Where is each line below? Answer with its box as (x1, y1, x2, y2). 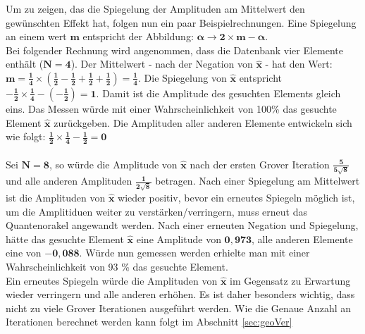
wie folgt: (6, 129, 46, 144)
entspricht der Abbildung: (82, 29, 194, 44)
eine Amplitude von (136, 231, 221, 246)
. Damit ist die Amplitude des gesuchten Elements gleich (96, 85, 341, 100)
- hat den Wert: (265, 56, 333, 71)
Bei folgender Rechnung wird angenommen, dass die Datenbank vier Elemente (6, 42, 343, 57)
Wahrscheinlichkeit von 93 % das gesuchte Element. (6, 259, 228, 273)
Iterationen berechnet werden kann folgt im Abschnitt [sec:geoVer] (6, 314, 292, 329)
